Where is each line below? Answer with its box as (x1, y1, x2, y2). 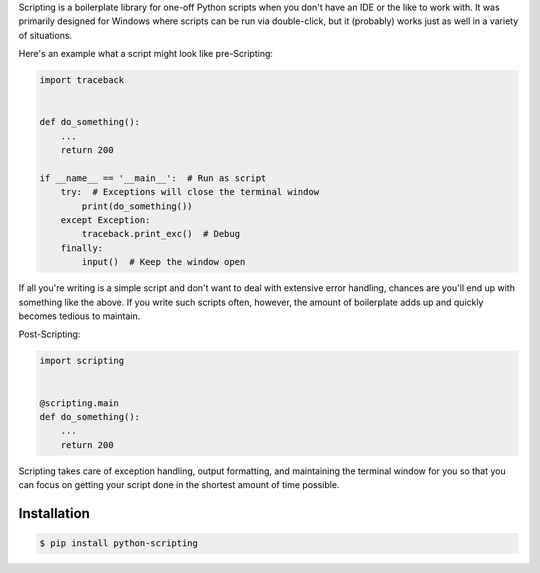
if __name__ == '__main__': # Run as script (39, 172, 267, 184)
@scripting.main (39, 397, 120, 409)
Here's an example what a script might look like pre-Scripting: (18, 48, 274, 60)
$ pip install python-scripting (39, 538, 199, 549)
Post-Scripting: (18, 328, 81, 340)
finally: (60, 242, 104, 254)
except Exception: (60, 215, 151, 226)
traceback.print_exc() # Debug (81, 228, 240, 240)
